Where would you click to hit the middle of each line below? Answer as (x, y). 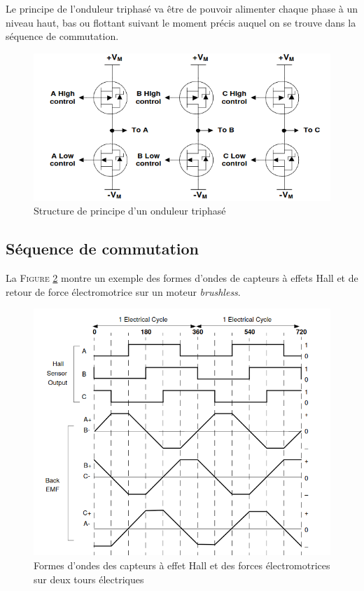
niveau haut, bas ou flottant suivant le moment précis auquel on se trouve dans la (181, 22)
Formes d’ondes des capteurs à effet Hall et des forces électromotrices (182, 565)
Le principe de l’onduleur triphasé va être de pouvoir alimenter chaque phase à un (182, 8)
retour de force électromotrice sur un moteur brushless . (123, 291)
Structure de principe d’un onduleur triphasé (130, 211)
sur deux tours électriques (89, 579)
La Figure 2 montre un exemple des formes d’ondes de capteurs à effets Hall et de (182, 278)
